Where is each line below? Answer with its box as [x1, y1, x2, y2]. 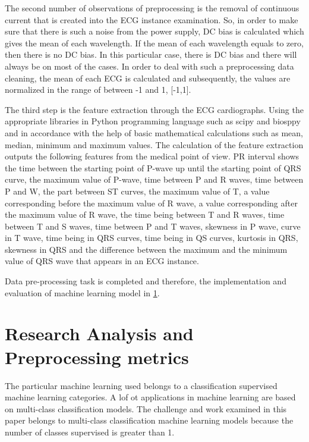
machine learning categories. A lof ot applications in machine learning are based [5, 391, 296, 403]
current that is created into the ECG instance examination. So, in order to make [5, 13, 298, 26]
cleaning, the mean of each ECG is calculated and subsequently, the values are [5, 71, 291, 84]
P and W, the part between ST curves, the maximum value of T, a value [5, 184, 270, 197]
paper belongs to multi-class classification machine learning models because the [5, 414, 294, 427]
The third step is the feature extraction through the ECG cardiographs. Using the [5, 103, 304, 115]
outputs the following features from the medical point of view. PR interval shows [5, 150, 299, 162]
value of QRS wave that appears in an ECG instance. [5, 255, 199, 267]
